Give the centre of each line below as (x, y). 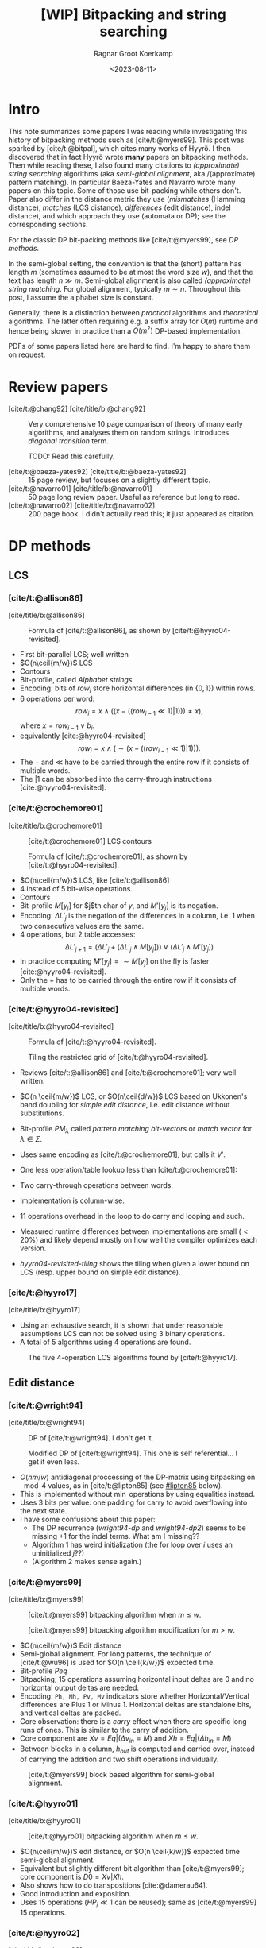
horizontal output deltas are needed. (79, 1688)
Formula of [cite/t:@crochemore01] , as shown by (108, 856)
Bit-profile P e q (43, 1671)
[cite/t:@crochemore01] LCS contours (90, 841)
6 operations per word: (57, 698)
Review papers (58, 387)
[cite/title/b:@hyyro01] (45, 1821)
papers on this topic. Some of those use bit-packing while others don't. (125, 190)
